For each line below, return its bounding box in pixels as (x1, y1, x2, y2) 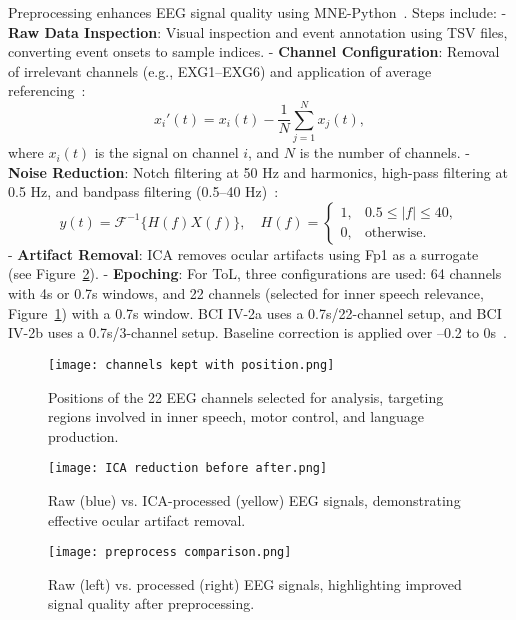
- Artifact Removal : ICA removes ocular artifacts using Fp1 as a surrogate (8, 243, 479, 264)
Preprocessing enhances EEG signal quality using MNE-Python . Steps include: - (8, 2, 507, 22)
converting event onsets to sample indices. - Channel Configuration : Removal (8, 41, 500, 62)
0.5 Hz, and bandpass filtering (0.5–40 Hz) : (8, 181, 279, 202)
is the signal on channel (94, 142, 239, 163)
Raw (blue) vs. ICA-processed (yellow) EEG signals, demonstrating (48, 489, 461, 510)
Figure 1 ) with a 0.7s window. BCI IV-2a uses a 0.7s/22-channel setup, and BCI (8, 302, 502, 323)
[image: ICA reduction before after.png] (48, 461, 328, 476)
